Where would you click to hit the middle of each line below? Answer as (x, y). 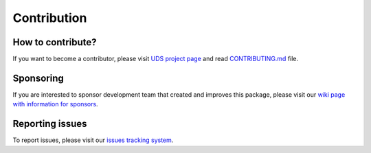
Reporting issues (50, 124)
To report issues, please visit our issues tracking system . (93, 140)
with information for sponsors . (56, 104)
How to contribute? (55, 42)
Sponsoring (38, 78)
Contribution (50, 18)
